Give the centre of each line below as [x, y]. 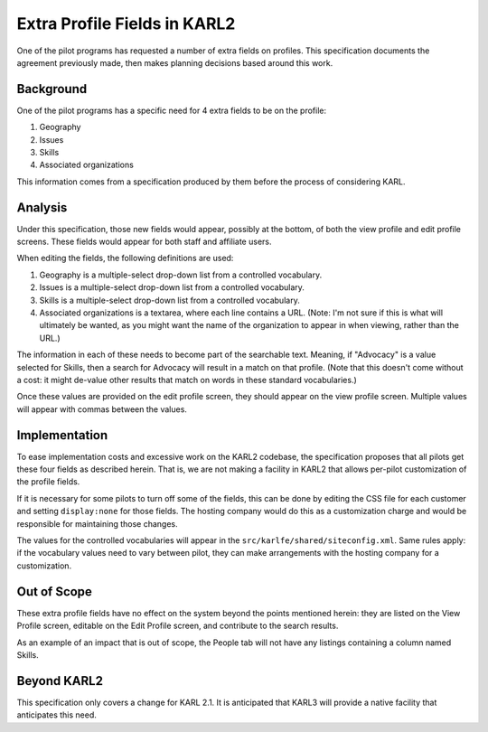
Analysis [42, 207]
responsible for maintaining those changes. [97, 523]
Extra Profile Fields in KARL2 [126, 23]
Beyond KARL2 [60, 681]
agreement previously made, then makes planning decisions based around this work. [175, 62]
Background [52, 89]
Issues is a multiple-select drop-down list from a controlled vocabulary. [172, 287]
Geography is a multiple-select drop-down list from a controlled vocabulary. [181, 275]
